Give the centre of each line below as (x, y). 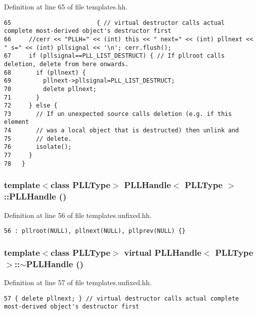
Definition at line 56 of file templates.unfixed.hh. (78, 215)
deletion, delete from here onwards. (66, 64)
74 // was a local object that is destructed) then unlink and (122, 131)
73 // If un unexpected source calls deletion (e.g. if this (118, 114)
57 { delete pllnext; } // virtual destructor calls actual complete (122, 298)
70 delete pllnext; (50, 89)
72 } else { (31, 106)
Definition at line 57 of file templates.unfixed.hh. (78, 282)
